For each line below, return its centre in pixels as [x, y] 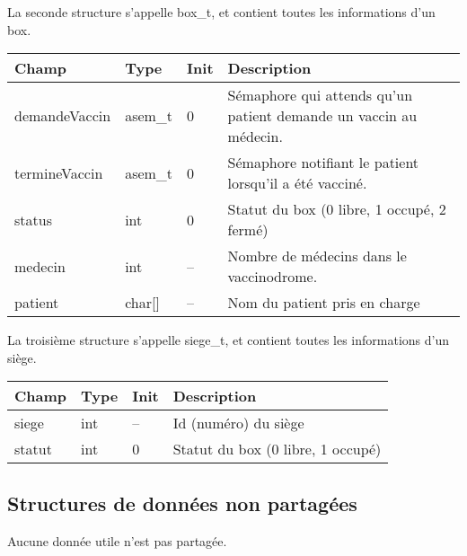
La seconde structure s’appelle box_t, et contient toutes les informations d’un [221, 12]
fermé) [248, 230]
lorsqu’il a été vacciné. [297, 183]
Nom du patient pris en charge [324, 303]
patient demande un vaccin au [322, 116]
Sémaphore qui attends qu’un [320, 95]
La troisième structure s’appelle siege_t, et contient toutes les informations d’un [229, 340]
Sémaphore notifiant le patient [323, 163]
